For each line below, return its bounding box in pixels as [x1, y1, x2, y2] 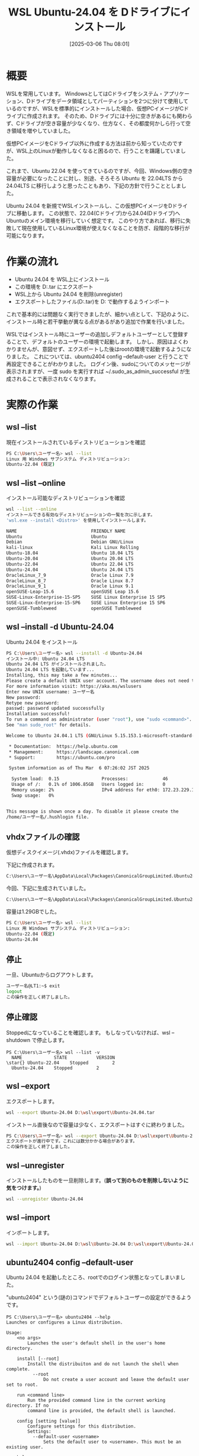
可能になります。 [6, 232, 47, 239]
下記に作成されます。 [6, 861, 58, 868]
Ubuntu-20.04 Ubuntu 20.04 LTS [6, 556, 134, 562]
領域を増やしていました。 [11, 127, 74, 134]
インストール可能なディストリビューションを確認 [6, 494, 126, 502]
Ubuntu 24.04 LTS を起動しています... [6, 667, 95, 673]
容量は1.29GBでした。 [6, 908, 60, 915]
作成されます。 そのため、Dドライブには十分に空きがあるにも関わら [26, 112, 192, 119]
